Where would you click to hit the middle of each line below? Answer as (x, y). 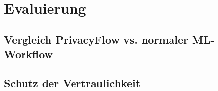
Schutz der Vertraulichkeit (72, 82)
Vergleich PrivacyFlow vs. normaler (96, 39)
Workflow (29, 54)
